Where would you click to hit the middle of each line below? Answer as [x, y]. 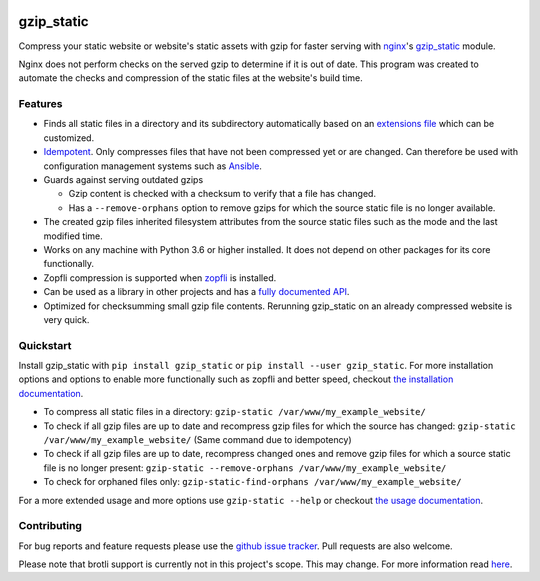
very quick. [66, 319]
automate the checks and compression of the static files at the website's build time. [191, 78]
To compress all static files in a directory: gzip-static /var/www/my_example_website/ [235, 412]
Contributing [50, 526]
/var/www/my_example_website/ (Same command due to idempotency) [197, 439]
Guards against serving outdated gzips [123, 179]
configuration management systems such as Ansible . [152, 166]
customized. [69, 137]
